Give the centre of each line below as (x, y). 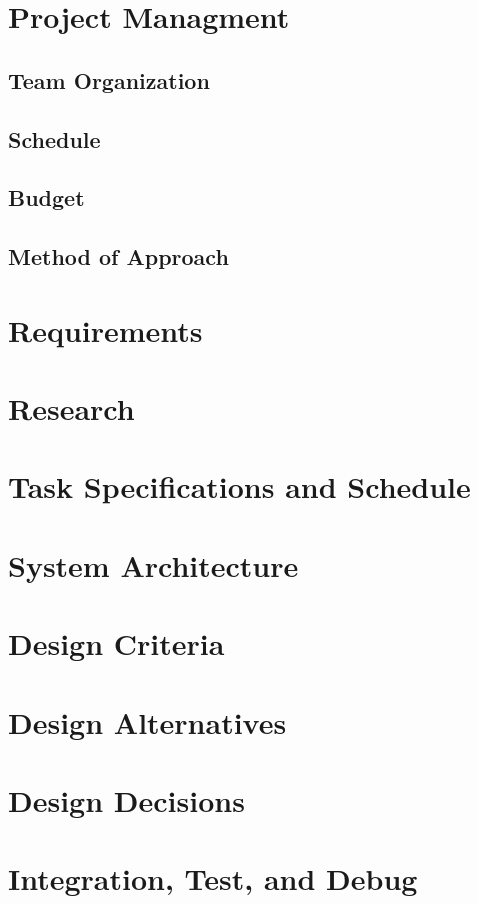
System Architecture (153, 564)
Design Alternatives (147, 721)
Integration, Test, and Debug (213, 878)
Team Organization (109, 79)
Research (71, 408)
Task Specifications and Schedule (239, 486)
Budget (46, 197)
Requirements (105, 329)
